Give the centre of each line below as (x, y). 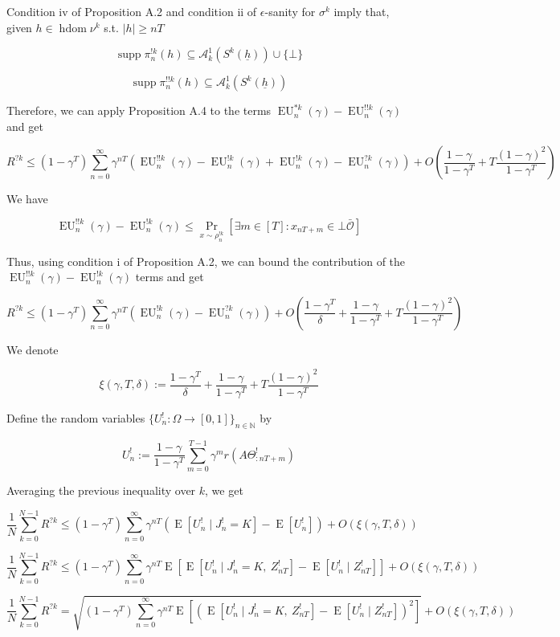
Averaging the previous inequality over (101, 490)
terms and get (170, 277)
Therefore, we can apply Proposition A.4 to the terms (139, 110)
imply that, (362, 11)
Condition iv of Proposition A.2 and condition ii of (132, 11)
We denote (33, 349)
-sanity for (290, 11)
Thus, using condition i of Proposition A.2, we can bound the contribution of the (206, 261)
